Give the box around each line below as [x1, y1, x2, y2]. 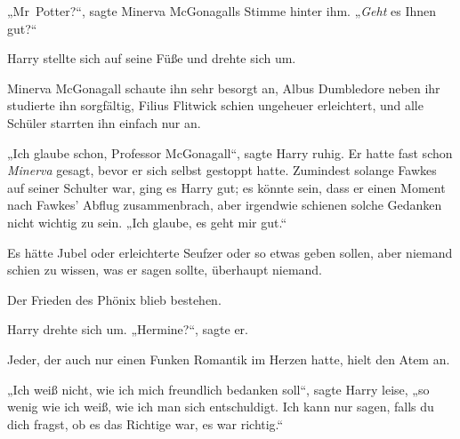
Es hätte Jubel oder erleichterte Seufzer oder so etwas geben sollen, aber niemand [7, 243, 453, 261]
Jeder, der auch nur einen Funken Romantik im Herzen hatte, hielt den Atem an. [7, 349, 450, 368]
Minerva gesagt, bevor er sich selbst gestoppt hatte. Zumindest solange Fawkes [7, 161, 437, 180]
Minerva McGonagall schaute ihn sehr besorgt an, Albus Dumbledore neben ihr [7, 78, 440, 97]
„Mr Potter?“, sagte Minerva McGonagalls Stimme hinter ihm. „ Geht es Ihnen [7, 2, 437, 20]
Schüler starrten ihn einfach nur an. [7, 113, 201, 132]
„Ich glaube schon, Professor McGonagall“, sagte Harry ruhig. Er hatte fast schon [7, 143, 453, 162]
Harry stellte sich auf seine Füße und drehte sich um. [7, 49, 296, 68]
